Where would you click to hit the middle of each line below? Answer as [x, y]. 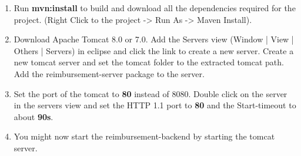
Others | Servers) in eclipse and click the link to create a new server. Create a [154, 50]
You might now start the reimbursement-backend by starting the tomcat [144, 136]
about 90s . [34, 116]
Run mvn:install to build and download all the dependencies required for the [155, 8]
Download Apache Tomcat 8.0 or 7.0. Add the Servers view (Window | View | [154, 39]
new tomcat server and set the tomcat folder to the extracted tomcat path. [149, 62]
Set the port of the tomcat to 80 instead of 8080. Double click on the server [150, 93]
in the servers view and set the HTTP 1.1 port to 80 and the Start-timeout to [155, 105]
